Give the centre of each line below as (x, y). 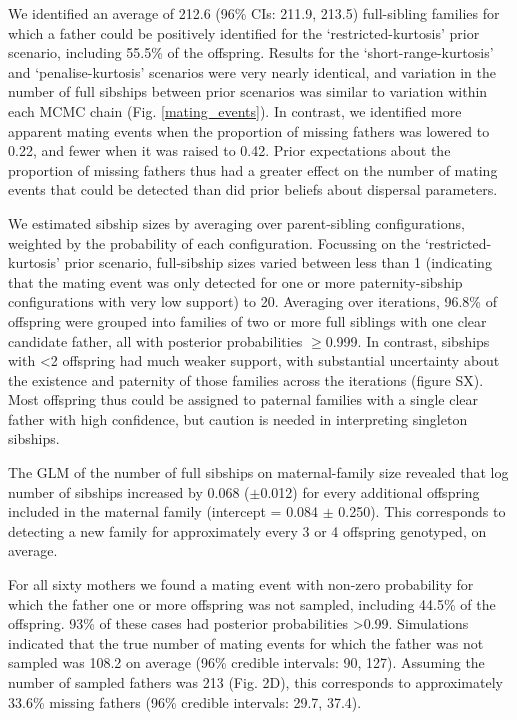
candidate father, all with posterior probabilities (155, 340)
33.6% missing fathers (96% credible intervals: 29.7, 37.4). (185, 701)
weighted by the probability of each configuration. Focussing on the (214, 242)
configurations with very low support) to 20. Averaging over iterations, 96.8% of (252, 301)
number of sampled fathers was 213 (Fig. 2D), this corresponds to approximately (255, 682)
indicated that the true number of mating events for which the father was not (246, 642)
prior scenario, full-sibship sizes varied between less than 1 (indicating (278, 262)
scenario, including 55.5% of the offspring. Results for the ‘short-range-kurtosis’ (251, 52)
